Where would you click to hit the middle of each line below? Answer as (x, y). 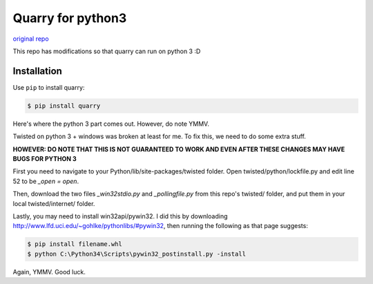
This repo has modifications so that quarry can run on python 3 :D (107, 51)
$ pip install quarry (64, 106)
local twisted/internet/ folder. (54, 203)
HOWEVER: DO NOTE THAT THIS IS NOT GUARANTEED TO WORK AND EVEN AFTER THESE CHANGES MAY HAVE (179, 149)
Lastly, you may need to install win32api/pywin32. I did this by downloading (120, 216)
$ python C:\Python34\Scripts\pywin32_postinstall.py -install (137, 254)
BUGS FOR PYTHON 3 (45, 158)
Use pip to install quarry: (49, 87)
